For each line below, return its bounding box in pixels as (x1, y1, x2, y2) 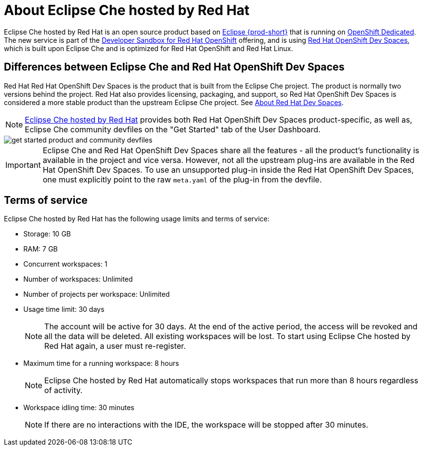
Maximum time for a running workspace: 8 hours (23, 359, 179, 368)
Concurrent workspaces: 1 (23, 260, 107, 269)
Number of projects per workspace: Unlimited (23, 290, 170, 299)
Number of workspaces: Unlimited (23, 275, 133, 284)
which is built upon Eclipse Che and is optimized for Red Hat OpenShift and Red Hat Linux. (4, 44, 293, 53)
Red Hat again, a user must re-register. (44, 341, 186, 351)
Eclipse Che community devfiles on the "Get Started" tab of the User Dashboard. (25, 124, 321, 134)
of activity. (44, 385, 83, 396)
